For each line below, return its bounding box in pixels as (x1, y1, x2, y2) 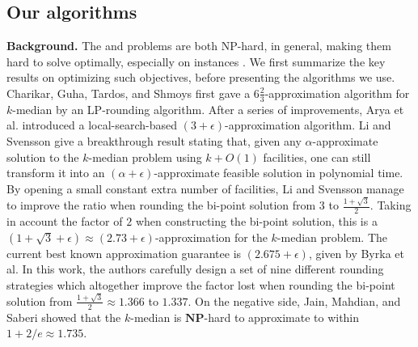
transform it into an (6, 164, 105, 181)
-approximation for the (154, 228, 268, 245)
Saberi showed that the (6, 308, 121, 325)
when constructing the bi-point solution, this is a (135, 212, 378, 229)
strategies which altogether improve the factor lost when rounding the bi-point (6, 276, 395, 293)
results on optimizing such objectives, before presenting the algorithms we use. (6, 69, 395, 86)
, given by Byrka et (308, 244, 404, 261)
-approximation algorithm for (264, 84, 410, 101)
